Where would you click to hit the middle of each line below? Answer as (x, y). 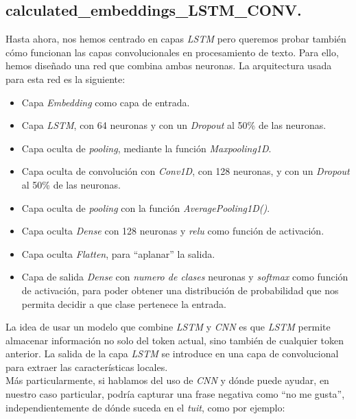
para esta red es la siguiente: (66, 79)
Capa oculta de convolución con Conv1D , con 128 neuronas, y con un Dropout (186, 171)
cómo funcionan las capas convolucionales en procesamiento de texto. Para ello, (172, 52)
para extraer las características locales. (87, 367)
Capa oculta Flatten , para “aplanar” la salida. (118, 253)
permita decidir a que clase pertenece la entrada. (124, 303)
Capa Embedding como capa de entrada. (106, 102)
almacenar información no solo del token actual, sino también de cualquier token (175, 340)
